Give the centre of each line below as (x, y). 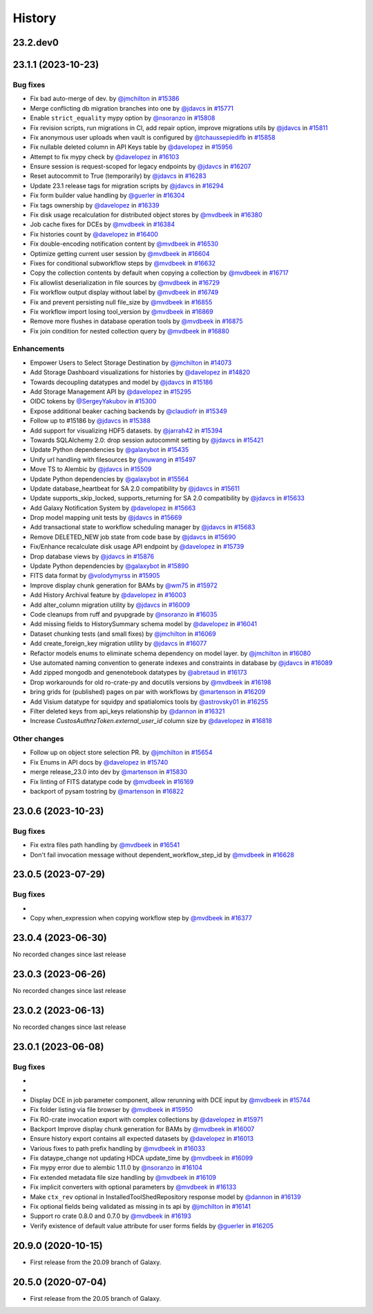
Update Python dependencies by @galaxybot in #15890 (109, 566)
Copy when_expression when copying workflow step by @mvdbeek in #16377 (141, 918)
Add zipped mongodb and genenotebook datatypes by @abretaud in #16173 (138, 673)
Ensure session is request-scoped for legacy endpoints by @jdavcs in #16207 (141, 167)
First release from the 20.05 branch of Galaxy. (96, 1298)
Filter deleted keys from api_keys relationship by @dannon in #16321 (127, 711)
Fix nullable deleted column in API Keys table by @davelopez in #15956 (131, 147)
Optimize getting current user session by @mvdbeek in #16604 (120, 253)
